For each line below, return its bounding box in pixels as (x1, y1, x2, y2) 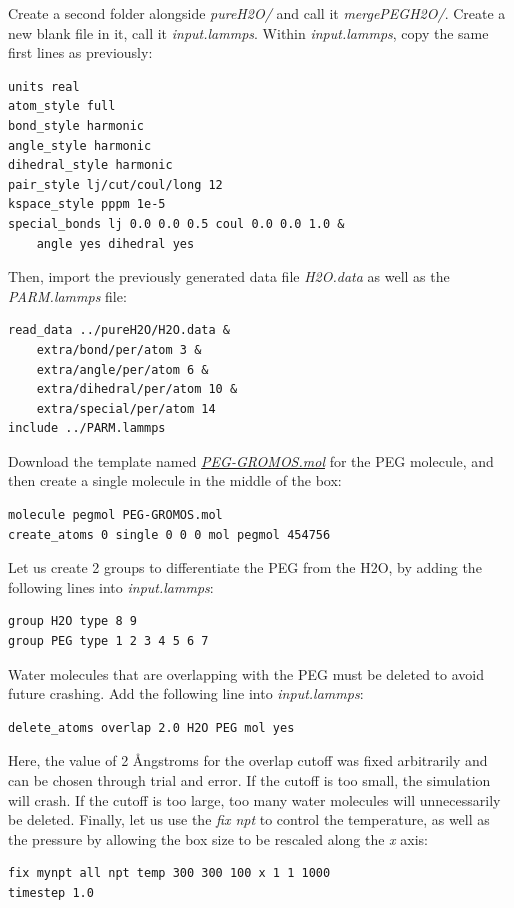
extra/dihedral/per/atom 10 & (36, 382, 238, 397)
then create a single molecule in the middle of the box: (8, 470, 342, 491)
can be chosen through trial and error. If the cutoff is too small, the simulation (8, 770, 491, 790)
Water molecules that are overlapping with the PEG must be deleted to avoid (8, 663, 484, 684)
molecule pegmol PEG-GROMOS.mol (8, 508, 223, 523)
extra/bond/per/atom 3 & (36, 342, 202, 357)
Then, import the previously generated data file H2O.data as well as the (8, 266, 450, 287)
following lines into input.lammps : (8, 576, 214, 597)
